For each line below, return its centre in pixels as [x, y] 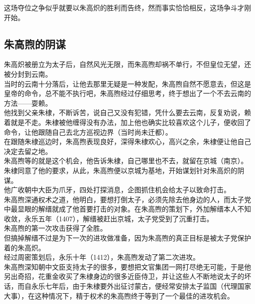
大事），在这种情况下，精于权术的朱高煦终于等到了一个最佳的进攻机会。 [119, 295]
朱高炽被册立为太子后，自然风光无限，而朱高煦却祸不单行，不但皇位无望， [124, 64]
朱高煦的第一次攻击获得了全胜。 [55, 228]
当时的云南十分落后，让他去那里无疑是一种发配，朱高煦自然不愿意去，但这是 [127, 83]
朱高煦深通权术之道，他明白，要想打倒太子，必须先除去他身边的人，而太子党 [127, 199]
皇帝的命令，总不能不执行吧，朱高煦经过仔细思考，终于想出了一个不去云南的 [127, 93]
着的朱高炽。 [25, 247]
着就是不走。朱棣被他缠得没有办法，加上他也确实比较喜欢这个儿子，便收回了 [127, 122]
